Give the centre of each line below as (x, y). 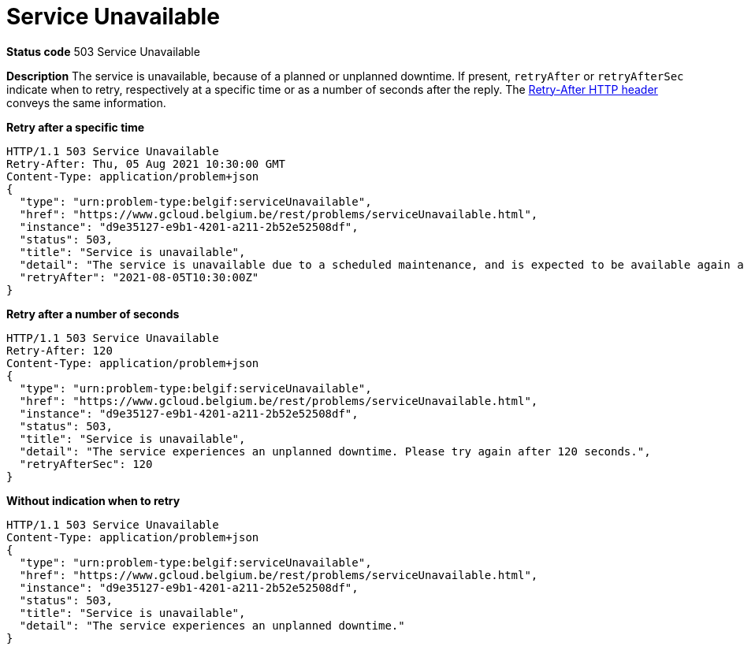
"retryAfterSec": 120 (86, 464)
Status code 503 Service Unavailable (103, 51)
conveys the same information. (86, 102)
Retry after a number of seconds (93, 314)
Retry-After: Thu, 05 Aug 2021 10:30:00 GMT (146, 163)
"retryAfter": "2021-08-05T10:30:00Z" (139, 277)
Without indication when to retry (93, 500)
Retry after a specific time (76, 127)
